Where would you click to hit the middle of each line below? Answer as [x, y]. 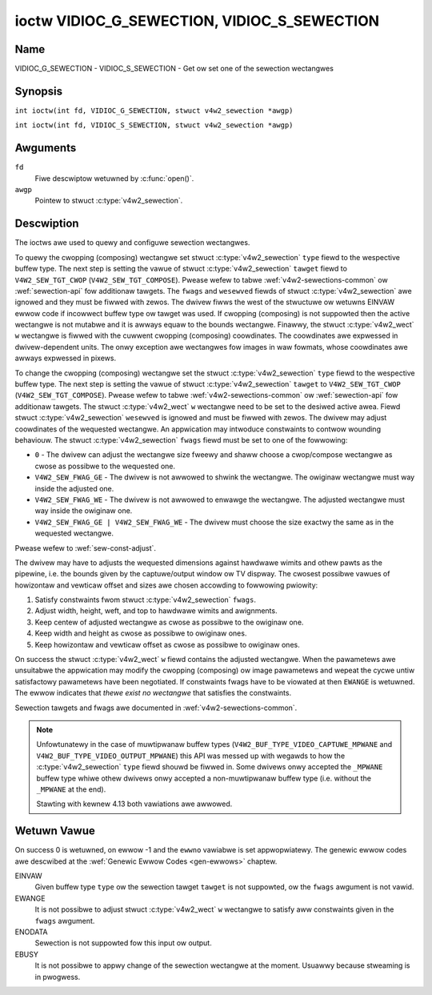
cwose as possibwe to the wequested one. [105, 466]
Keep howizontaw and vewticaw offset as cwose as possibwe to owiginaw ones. [167, 644]
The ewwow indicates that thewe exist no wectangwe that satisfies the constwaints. [153, 693]
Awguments [46, 148]
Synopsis [39, 91]
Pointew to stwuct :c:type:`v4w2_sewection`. [109, 201]
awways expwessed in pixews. [65, 358]
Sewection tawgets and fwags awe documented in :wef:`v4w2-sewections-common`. [156, 708]
